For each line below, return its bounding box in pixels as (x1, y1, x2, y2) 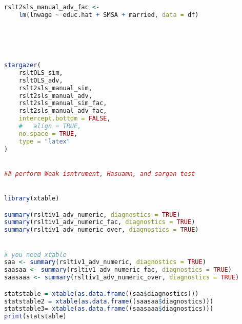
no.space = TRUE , (18, 130, 78, 137)
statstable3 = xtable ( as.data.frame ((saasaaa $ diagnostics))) (4, 305, 214, 313)
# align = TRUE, (18, 123, 82, 130)
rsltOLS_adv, (18, 76, 63, 84)
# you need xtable (4, 251, 67, 258)
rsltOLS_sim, (18, 69, 63, 76)
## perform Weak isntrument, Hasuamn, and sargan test (4, 170, 195, 177)
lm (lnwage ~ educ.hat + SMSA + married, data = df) (18, 11, 199, 18)
